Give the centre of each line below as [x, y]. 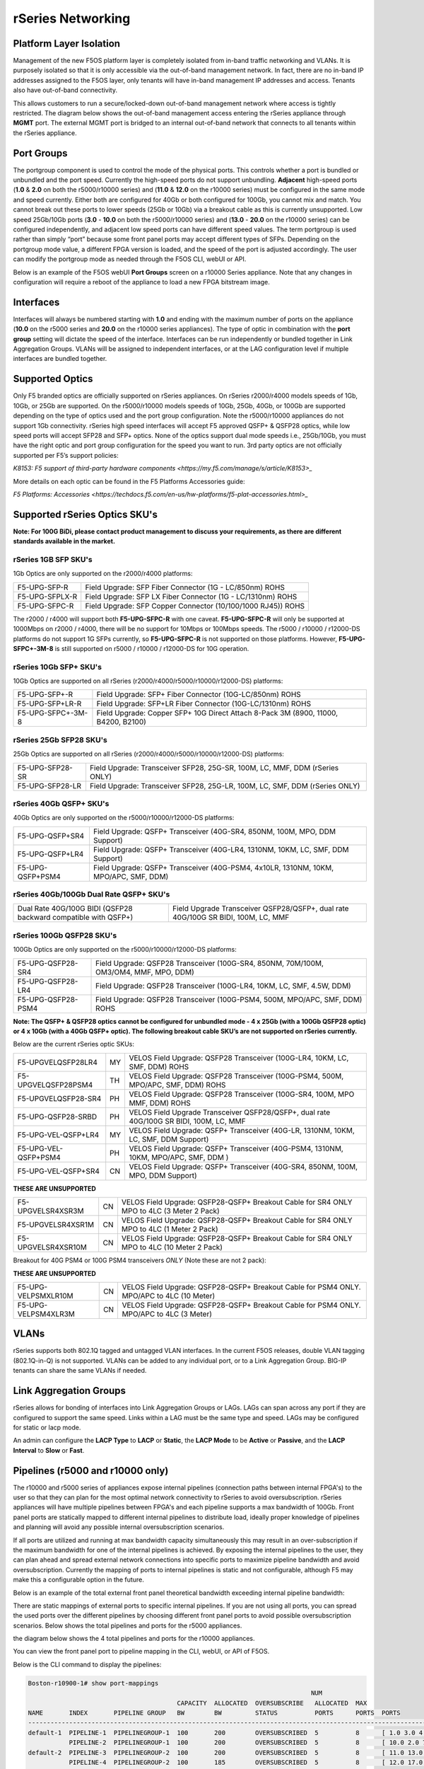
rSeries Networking [72, 18]
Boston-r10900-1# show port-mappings [93, 1683]
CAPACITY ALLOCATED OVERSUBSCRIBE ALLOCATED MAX [272, 1703]
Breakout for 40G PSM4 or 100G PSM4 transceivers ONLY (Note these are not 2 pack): [140, 1260]
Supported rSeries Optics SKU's [86, 514]
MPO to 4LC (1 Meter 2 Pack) [170, 1229]
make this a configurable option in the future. [78, 1580]
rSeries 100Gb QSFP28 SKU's [65, 935]
